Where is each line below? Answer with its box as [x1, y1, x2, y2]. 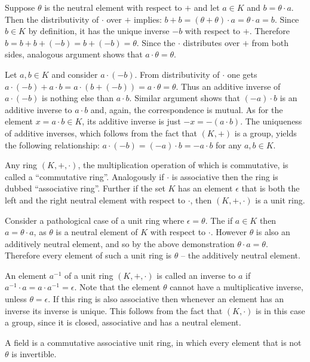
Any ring [5, 159, 38, 171]
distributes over [183, 36, 240, 48]
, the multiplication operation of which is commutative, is [78, 159, 288, 171]
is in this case [256, 304, 305, 317]
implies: [134, 13, 162, 25]
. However [210, 226, 247, 238]
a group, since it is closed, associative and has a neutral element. [5, 316, 241, 328]
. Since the [136, 36, 176, 48]
